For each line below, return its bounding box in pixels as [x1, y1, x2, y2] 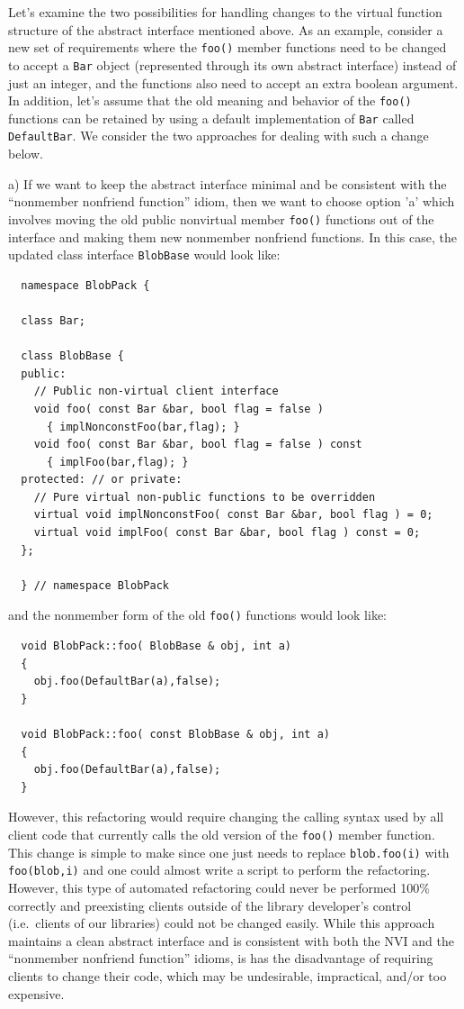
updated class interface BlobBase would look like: [8, 245, 281, 264]
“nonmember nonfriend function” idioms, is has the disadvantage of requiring [8, 949, 433, 968]
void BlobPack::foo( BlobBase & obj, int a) [21, 640, 291, 653]
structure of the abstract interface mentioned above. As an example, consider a [8, 20, 443, 39]
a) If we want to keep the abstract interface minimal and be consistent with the [8, 174, 447, 193]
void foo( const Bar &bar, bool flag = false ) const [33, 438, 362, 451]
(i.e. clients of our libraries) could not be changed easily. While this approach [8, 914, 435, 932]
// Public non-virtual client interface [33, 385, 279, 398]
